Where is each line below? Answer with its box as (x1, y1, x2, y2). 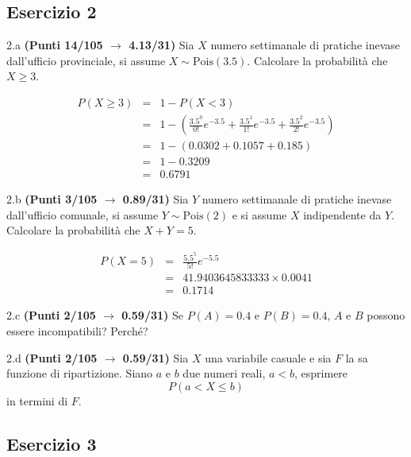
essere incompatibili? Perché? (6, 323, 148, 339)
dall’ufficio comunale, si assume (6, 206, 159, 223)
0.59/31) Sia (122, 349, 189, 366)
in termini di (6, 392, 68, 409)
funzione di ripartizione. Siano (6, 365, 153, 381)
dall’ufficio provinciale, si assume (6, 52, 166, 68)
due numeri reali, (182, 365, 266, 381)
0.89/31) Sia (122, 191, 189, 207)
